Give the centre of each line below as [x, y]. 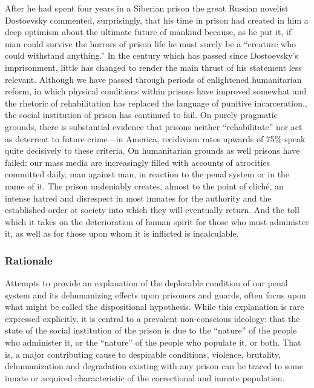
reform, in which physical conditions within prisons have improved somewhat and [156, 91]
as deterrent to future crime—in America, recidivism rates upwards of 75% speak [155, 138]
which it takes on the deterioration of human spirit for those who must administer [157, 221]
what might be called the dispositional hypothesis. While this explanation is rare [155, 307]
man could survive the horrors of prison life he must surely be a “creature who [150, 43]
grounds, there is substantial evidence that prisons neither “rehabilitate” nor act [154, 126]
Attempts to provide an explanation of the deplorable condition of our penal [146, 283]
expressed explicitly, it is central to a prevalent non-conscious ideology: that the [152, 318]
